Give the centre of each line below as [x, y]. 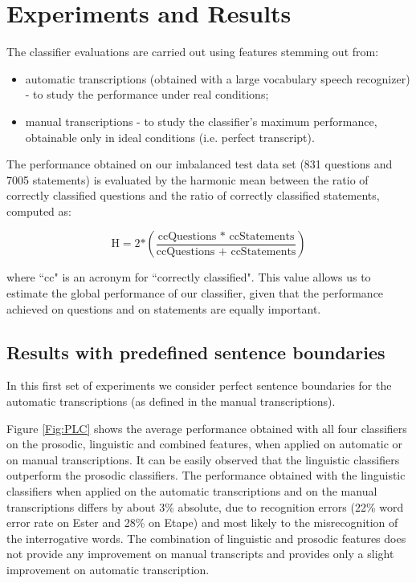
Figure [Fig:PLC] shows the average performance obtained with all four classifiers [207, 428]
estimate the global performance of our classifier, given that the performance [195, 293]
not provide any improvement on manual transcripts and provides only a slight [200, 554]
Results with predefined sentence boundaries [196, 352]
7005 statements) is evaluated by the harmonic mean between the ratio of [188, 179]
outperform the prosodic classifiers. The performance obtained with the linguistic [206, 475]
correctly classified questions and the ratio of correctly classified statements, [193, 195]
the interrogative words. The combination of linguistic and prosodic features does [206, 538]
